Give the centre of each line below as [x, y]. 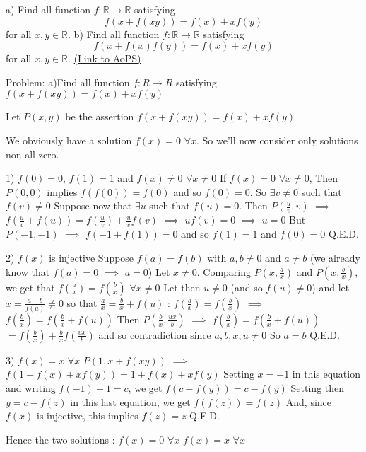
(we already [335, 257]
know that [28, 271]
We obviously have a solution [69, 140]
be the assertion [100, 116]
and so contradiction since [155, 334]
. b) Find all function [114, 34]
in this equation [326, 374]
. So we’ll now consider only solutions [277, 140]
